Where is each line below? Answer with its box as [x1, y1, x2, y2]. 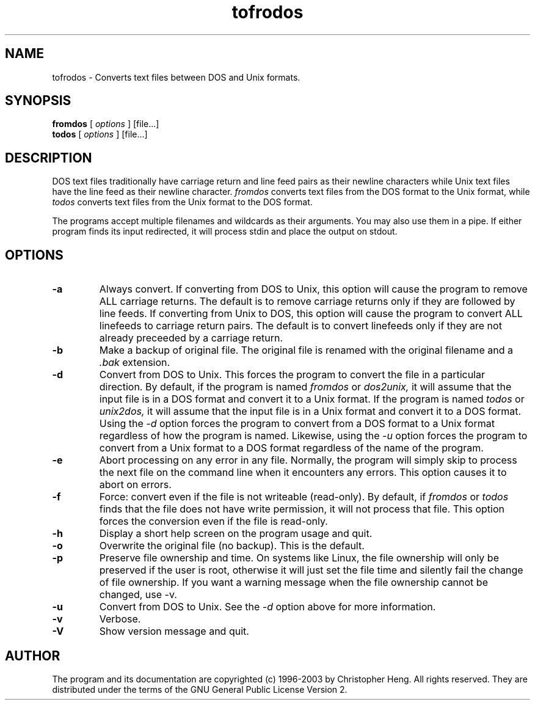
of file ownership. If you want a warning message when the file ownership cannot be [99, 576, 488, 589]
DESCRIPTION [5, 150, 92, 166]
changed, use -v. [99, 588, 177, 601]
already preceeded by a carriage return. [99, 332, 283, 345]
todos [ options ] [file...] [52, 129, 148, 140]
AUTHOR [5, 648, 60, 663]
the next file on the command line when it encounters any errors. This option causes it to [99, 466, 507, 479]
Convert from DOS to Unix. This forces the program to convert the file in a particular [99, 368, 485, 381]
